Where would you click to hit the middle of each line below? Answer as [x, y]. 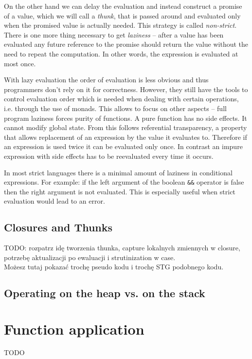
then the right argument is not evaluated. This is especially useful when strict [120, 191]
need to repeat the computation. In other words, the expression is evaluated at [121, 53]
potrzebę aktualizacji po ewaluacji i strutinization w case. [90, 257]
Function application [74, 329]
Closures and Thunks [58, 227]
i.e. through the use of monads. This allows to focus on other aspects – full [115, 108]
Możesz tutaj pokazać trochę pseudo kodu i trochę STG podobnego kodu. [114, 267]
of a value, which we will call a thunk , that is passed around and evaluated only [122, 15]
